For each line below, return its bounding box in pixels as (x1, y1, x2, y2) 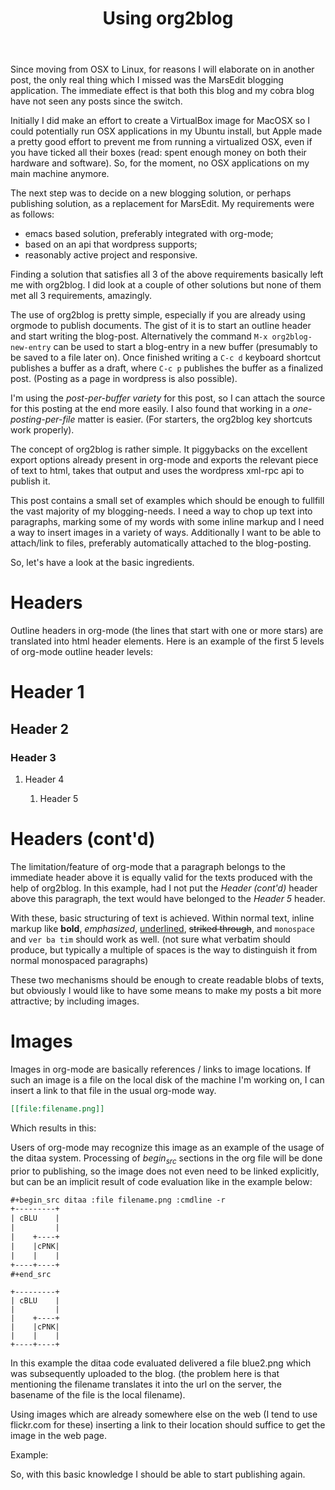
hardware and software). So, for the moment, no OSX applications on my (10, 157, 310, 169)
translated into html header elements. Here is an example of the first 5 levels (10, 635, 325, 647)
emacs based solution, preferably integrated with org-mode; (24, 228, 274, 240)
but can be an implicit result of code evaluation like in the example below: (10, 1175, 313, 1187)
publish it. (10, 475, 51, 487)
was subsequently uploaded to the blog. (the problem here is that (10, 1368, 280, 1380)
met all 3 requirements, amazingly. (10, 290, 152, 302)
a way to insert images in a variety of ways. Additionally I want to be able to (10, 527, 322, 539)
